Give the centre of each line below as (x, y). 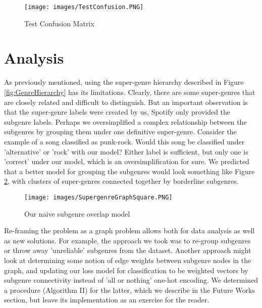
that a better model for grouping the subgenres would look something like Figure (129, 171)
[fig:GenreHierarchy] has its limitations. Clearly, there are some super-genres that (130, 92)
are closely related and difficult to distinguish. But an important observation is (126, 102)
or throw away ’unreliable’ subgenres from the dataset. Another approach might (128, 250)
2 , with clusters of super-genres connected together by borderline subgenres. (121, 181)
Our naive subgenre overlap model (77, 213)
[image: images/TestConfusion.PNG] (84, 7)
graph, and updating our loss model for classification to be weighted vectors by (126, 270)
